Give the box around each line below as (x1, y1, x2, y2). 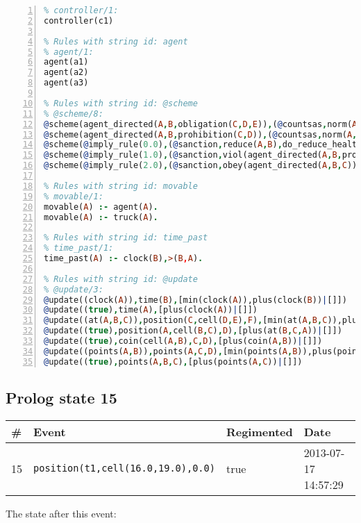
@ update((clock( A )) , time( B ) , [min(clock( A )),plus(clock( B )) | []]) (44, 294, 347, 305)
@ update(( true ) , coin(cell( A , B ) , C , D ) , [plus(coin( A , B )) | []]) (44, 336, 323, 346)
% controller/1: (44, 6, 119, 15)
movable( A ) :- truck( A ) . (44, 212, 158, 222)
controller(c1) (44, 15, 114, 26)
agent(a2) (44, 67, 89, 78)
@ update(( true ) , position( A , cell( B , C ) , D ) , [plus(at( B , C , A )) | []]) (44, 326, 342, 336)
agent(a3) (44, 78, 89, 88)
